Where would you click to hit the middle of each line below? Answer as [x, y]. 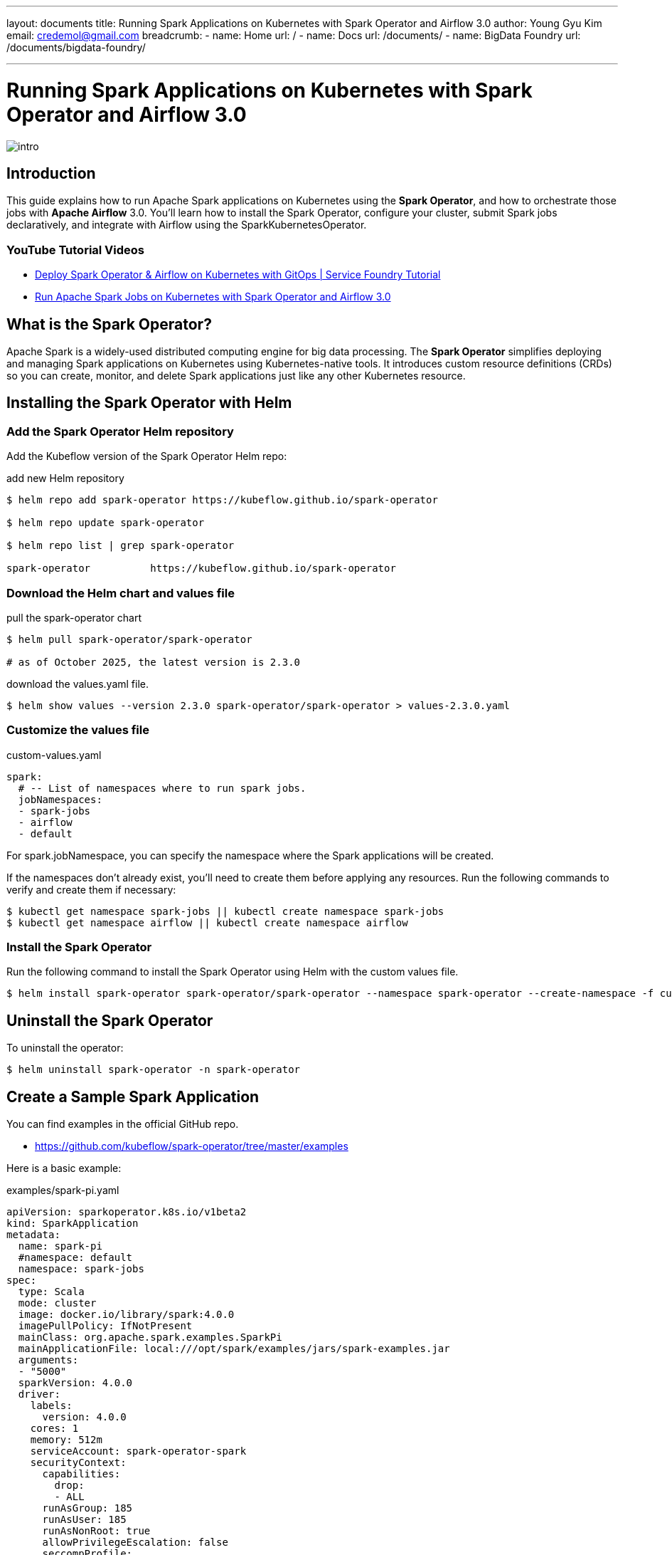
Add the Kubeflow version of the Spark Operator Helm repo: [147, 456]
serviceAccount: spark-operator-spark [138, 1451]
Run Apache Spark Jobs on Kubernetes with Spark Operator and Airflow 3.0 [213, 297]
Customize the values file [78, 730]
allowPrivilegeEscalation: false [135, 1543]
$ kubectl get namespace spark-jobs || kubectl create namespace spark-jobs [225, 911]
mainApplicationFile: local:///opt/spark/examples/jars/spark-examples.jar [234, 1349]
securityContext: [78, 1463]
